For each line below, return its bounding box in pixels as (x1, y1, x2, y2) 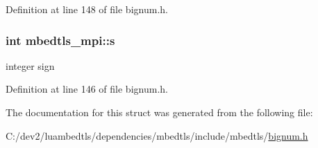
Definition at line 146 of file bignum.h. (6, 82, 168, 96)
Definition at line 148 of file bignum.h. (6, 2, 168, 16)
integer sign (6, 58, 55, 73)
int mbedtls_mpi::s (6, 31, 115, 48)
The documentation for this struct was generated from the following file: (6, 105, 313, 119)
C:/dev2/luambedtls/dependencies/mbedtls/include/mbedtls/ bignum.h (6, 128, 308, 142)
